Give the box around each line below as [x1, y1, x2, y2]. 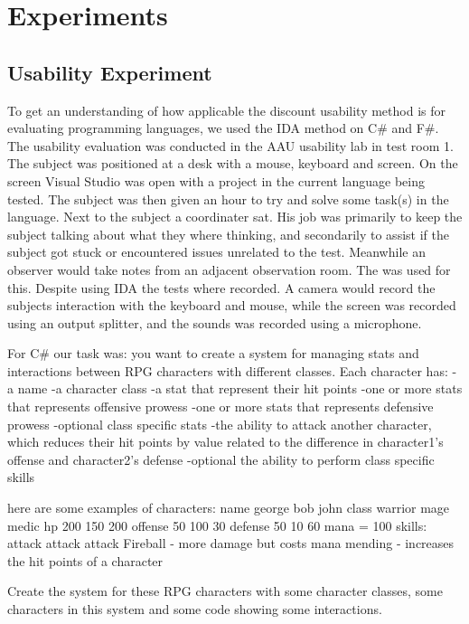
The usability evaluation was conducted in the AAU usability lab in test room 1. [7, 136, 454, 155]
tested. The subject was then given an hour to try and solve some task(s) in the [7, 189, 449, 208]
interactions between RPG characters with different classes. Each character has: [7, 361, 448, 380]
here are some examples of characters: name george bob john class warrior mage [7, 498, 450, 517]
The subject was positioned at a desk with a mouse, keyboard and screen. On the [7, 154, 458, 173]
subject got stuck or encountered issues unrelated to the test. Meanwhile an [7, 242, 426, 261]
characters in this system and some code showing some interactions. [7, 600, 382, 619]
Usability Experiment [7, 58, 212, 86]
